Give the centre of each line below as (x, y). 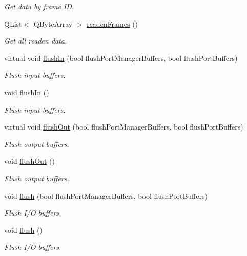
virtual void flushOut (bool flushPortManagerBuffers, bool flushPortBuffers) (124, 127)
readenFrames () (112, 23)
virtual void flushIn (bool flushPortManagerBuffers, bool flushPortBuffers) (121, 58)
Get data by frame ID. (39, 6)
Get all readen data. (36, 41)
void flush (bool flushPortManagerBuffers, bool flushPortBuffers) (106, 195)
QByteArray (53, 23)
